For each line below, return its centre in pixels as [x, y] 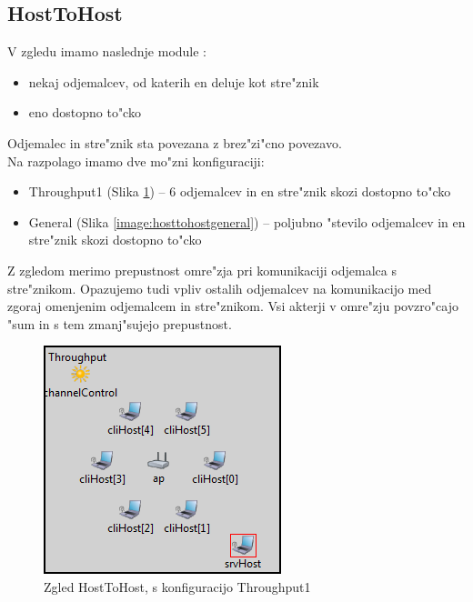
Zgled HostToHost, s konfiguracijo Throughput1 [177, 586]
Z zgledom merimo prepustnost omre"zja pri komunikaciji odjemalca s [202, 270]
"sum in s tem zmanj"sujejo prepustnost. [120, 323]
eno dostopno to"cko [85, 112]
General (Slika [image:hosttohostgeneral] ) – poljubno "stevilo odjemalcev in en [247, 221]
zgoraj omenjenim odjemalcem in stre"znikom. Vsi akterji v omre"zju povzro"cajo [233, 306]
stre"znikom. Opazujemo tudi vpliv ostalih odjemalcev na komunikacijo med [220, 288]
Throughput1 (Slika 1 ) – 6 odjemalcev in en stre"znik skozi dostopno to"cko [240, 191]
